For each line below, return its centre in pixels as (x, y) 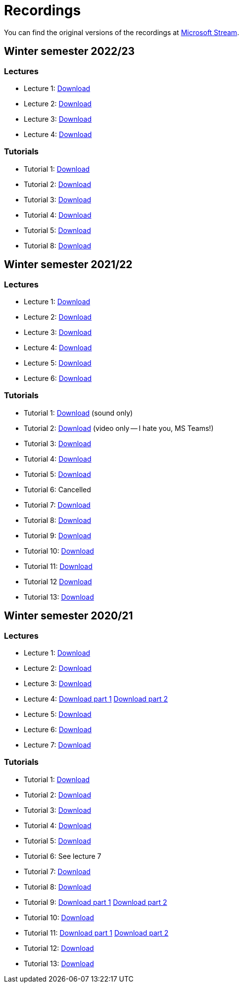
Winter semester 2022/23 (70, 51)
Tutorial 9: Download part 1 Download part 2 (96, 902)
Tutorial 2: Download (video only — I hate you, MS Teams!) (119, 428)
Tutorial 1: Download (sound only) (78, 413)
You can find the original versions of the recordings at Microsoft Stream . (122, 32)
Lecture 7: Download (57, 745)
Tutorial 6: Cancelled (57, 489)
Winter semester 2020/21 (69, 616)
